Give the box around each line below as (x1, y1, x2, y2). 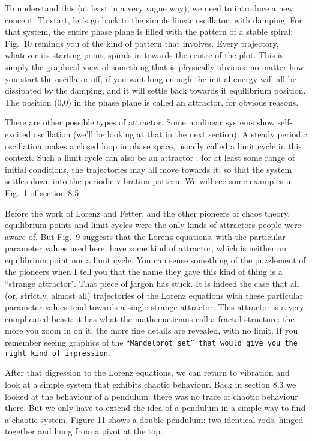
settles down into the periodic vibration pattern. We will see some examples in (5, 175, 293, 187)
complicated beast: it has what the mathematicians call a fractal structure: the (5, 312, 295, 325)
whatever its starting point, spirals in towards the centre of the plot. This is (5, 49, 284, 61)
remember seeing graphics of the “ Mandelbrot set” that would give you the (5, 336, 298, 349)
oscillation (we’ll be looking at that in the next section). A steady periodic (33, 127, 307, 140)
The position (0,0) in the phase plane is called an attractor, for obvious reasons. (5, 95, 299, 108)
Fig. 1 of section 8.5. (5, 186, 82, 199)
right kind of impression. (5, 349, 112, 358)
